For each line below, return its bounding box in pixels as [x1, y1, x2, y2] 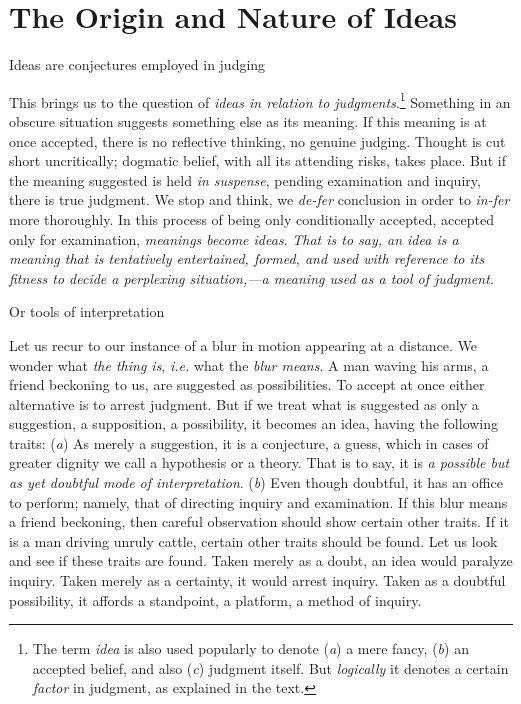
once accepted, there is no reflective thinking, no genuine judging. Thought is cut [9, 130, 506, 151]
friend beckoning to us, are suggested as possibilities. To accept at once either [9, 374, 485, 395]
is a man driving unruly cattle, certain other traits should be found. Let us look [9, 530, 498, 551]
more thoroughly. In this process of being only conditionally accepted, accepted [9, 208, 494, 229]
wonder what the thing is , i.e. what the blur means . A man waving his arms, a [9, 354, 489, 375]
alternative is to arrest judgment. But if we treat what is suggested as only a [9, 393, 479, 414]
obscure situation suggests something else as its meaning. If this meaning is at [9, 110, 487, 131]
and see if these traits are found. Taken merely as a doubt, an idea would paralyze [9, 550, 513, 571]
